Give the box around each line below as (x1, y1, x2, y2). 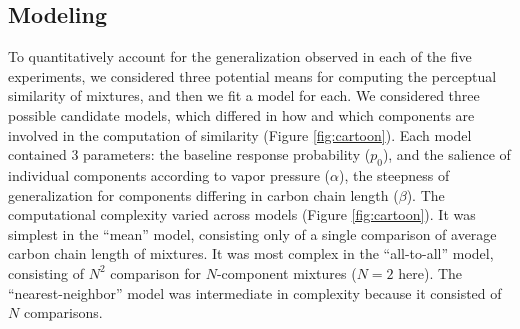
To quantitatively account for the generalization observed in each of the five (8, 46, 472, 67)
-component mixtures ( (216, 262, 357, 283)
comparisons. (23, 302, 103, 323)
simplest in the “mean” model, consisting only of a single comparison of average (8, 223, 497, 244)
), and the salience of (382, 144, 511, 165)
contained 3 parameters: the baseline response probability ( (8, 144, 371, 165)
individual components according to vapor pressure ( (8, 164, 331, 185)
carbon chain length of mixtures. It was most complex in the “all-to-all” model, (8, 243, 494, 264)
